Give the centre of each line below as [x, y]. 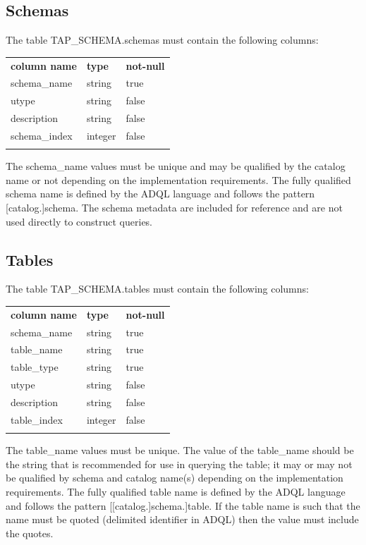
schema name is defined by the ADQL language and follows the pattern [160, 194]
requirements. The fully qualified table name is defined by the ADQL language [176, 491]
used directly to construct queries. [79, 221]
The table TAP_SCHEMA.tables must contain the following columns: [157, 289]
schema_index [42, 135]
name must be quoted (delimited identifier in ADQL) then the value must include [182, 519]
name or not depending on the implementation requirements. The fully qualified [178, 179]
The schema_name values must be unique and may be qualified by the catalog [176, 166]
